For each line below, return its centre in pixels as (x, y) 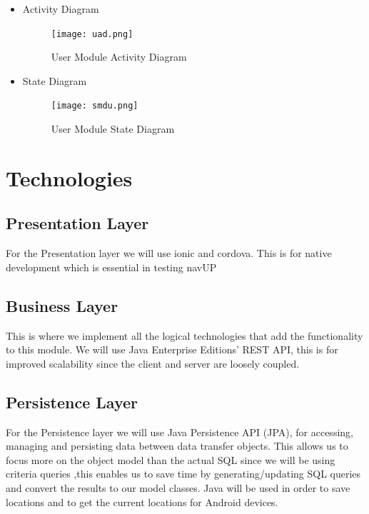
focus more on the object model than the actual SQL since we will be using (171, 459)
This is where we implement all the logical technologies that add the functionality (184, 335)
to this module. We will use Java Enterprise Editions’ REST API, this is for (172, 349)
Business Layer (62, 305)
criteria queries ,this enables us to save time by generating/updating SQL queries (183, 474)
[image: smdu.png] (95, 106)
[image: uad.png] (92, 34)
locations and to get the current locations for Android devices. (142, 502)
